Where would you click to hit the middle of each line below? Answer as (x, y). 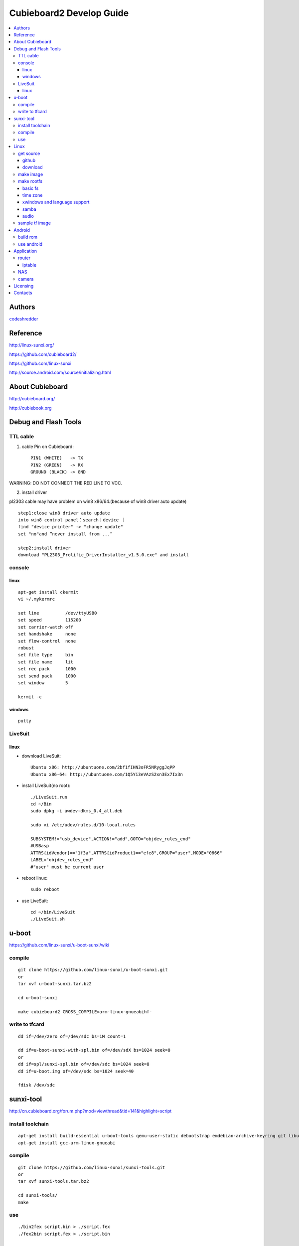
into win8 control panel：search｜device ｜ (72, 520)
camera (26, 279)
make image (31, 174)
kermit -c (30, 697)
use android (30, 244)
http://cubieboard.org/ (32, 399)
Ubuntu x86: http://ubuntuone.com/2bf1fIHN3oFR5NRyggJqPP (103, 767)
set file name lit (46, 662)
